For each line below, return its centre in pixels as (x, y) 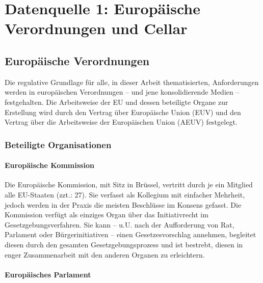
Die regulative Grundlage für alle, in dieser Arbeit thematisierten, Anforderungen (132, 82)
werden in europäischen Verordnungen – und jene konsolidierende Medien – (122, 92)
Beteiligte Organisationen (58, 144)
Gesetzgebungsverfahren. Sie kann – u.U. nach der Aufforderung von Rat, (120, 224)
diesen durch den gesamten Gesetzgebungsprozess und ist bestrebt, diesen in (124, 244)
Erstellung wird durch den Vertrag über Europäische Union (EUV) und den (123, 112)
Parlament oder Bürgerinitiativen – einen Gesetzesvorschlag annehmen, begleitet (130, 234)
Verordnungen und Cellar (96, 28)
